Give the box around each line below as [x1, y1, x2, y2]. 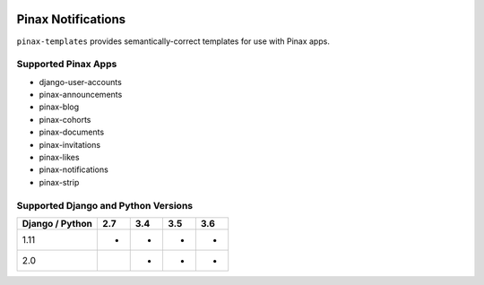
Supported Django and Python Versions [16, 199, 193, 212]
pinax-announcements [39, 90, 123, 100]
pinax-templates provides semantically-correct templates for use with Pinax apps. [16, 36, 331, 47]
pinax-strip [39, 177, 80, 187]
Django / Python [22, 217, 93, 229]
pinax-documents [39, 126, 105, 138]
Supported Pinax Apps [16, 58, 117, 71]
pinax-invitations [39, 139, 101, 150]
